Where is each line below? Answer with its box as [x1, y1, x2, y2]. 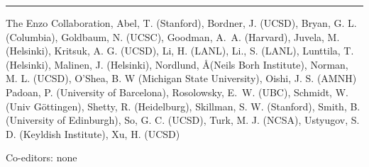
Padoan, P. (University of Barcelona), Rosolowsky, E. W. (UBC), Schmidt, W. [6, 84, 348, 99]
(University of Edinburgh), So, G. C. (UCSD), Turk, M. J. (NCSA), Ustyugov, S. [6, 113, 360, 127]
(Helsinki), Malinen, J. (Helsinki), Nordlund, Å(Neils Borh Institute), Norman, [6, 57, 348, 71]
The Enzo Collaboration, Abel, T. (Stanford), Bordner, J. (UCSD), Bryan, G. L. [6, 16, 357, 30]
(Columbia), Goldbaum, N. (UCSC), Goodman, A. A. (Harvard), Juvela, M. [6, 29, 340, 44]
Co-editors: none [6, 150, 77, 165]
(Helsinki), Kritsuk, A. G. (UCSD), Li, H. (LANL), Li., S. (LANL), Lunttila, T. [6, 43, 354, 58]
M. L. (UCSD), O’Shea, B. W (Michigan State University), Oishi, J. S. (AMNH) [6, 71, 357, 86]
